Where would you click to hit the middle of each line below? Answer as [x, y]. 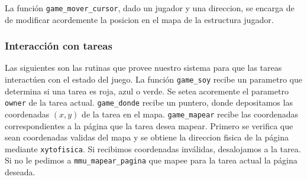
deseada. [20, 172]
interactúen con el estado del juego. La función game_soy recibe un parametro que [153, 79]
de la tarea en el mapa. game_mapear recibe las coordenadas [190, 114]
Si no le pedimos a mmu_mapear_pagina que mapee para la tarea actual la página [151, 160]
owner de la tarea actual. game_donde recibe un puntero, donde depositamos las [149, 102]
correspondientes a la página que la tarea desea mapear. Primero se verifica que [149, 125]
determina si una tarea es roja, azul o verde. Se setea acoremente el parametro [147, 91]
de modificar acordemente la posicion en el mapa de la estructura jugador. [139, 19]
